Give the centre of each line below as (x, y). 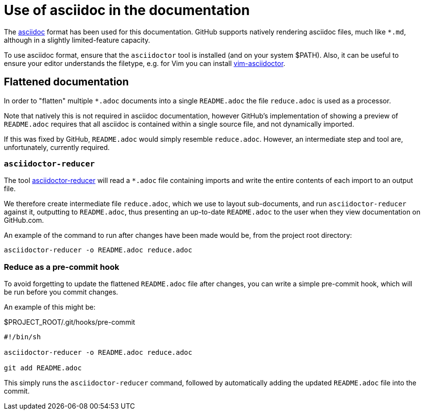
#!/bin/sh (22, 337)
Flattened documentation (67, 82)
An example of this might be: (50, 307)
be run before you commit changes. (61, 292)
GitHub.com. (24, 220)
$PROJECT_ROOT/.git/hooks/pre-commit (70, 322)
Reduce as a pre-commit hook (62, 267)
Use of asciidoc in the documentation (127, 10)
